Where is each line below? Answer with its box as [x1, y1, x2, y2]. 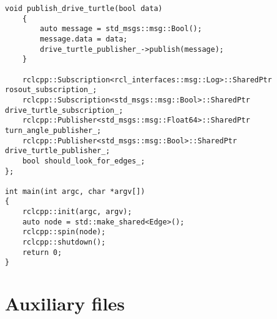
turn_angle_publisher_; [5, 126, 102, 135]
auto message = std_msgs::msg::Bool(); [40, 24, 202, 34]
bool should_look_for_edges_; [22, 156, 146, 165]
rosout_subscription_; [5, 85, 97, 95]
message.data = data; [40, 34, 128, 43]
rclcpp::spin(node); [22, 228, 106, 237]
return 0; [22, 248, 62, 257]
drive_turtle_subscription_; [5, 106, 124, 115]
